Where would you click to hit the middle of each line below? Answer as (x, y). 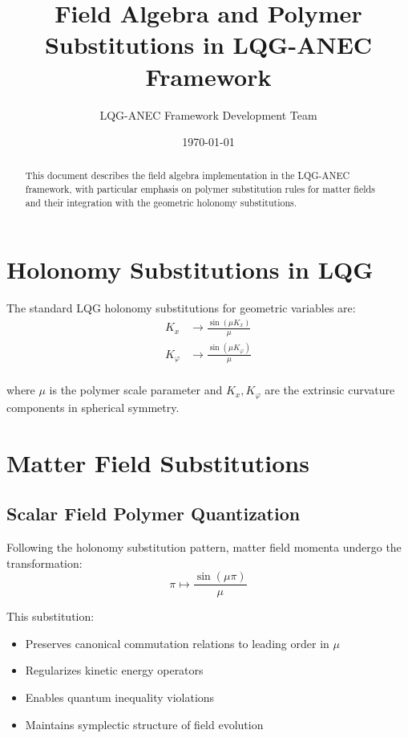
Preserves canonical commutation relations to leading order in (177, 643)
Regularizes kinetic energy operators (114, 670)
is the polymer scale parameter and (136, 390)
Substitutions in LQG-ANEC (208, 45)
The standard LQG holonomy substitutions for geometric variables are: (181, 308)
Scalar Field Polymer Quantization (154, 514)
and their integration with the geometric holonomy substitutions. (161, 202)
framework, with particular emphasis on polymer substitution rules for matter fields (200, 189)
